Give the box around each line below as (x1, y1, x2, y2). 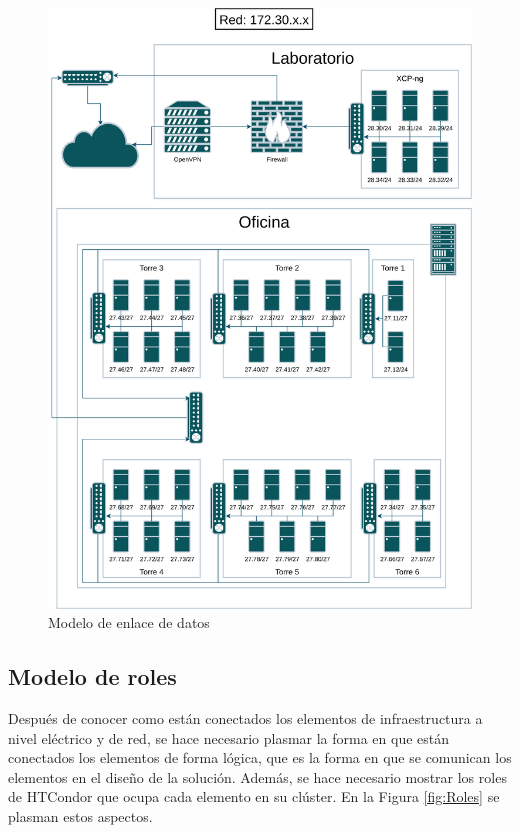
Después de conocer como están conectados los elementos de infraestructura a (8, 707, 483, 728)
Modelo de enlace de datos (48, 612, 210, 633)
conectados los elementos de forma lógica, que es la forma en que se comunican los (8, 747, 512, 768)
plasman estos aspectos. (8, 805, 153, 826)
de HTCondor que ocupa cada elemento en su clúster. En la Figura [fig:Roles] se (8, 786, 500, 807)
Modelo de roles (8, 661, 177, 692)
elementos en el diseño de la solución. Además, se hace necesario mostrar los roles (8, 766, 507, 787)
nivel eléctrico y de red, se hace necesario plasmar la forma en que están (8, 727, 450, 748)
